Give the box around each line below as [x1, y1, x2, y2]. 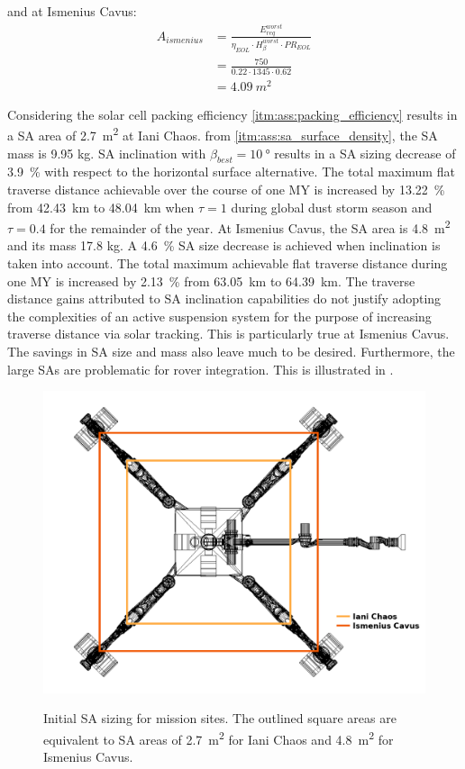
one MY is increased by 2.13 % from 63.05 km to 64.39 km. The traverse [7, 271, 415, 290]
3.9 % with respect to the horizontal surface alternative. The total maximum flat [7, 162, 455, 181]
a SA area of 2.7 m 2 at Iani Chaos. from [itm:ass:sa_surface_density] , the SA [7, 123, 438, 144]
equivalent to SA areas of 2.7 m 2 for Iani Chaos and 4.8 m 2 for [43, 727, 394, 748]
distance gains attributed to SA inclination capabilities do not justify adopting [7, 289, 442, 308]
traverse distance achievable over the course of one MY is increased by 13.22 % [7, 179, 445, 198]
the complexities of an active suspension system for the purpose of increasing [7, 306, 432, 325]
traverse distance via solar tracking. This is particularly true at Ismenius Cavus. [7, 324, 450, 343]
